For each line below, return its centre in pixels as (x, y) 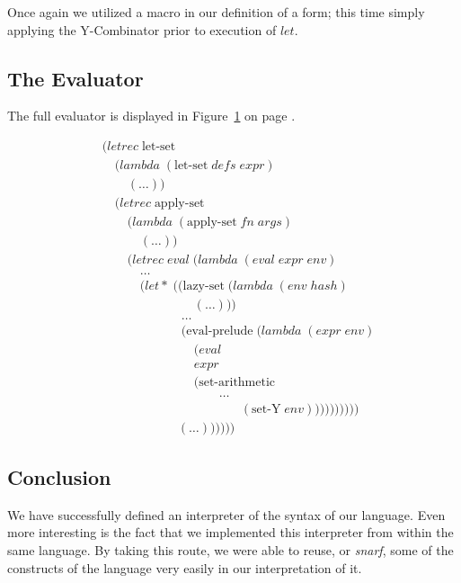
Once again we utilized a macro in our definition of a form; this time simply (216, 12)
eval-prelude (220, 332)
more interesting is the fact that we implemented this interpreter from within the (230, 532)
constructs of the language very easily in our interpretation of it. (185, 567)
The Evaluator (75, 78)
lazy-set (204, 287)
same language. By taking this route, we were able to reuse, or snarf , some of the (230, 549)
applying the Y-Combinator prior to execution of (142, 29)
